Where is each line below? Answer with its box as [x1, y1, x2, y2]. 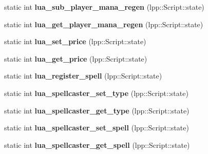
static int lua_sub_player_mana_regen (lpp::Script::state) [4, 2, 204, 12]
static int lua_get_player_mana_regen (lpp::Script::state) [4, 18, 203, 29]
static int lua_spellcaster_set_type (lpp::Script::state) [4, 87, 188, 98]
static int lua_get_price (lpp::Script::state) [4, 53, 147, 64]
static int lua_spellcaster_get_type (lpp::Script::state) [4, 105, 190, 115]
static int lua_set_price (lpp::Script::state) [4, 36, 146, 47]
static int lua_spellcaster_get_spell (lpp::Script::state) [4, 139, 190, 150]
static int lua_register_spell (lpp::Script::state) [4, 70, 162, 81]
